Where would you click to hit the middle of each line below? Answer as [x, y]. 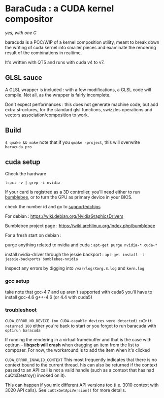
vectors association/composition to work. [47, 115]
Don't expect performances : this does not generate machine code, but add [82, 104]
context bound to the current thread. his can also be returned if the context [81, 365]
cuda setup [23, 162]
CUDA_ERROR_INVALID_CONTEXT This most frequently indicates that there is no [81, 360]
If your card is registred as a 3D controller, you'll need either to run [73, 192]
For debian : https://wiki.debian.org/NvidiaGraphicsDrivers [64, 216]
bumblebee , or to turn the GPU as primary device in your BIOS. [69, 197]
